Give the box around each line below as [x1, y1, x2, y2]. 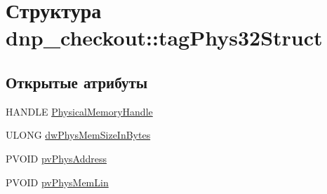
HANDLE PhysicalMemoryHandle [6, 104, 153, 118]
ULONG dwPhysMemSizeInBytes [6, 127, 151, 142]
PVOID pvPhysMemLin [6, 174, 109, 189]
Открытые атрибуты [6, 71, 148, 92]
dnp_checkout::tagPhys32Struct [6, 23, 323, 52]
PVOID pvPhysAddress [6, 151, 107, 165]
